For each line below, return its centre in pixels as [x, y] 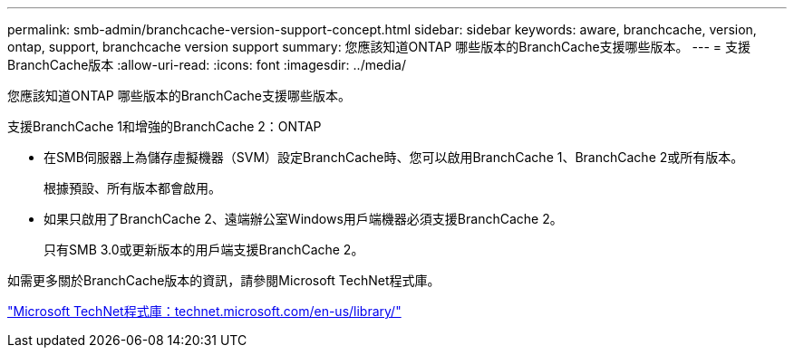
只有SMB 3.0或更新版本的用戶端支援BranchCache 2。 [204, 249]
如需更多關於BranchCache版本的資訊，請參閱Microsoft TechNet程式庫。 [224, 280]
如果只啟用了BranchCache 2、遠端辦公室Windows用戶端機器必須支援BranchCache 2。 [303, 219]
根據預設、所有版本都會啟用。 [132, 188]
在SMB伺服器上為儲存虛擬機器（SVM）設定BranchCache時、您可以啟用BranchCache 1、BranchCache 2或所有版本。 [394, 157]
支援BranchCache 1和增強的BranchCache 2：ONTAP [165, 126]
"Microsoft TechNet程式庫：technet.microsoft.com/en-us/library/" [204, 311]
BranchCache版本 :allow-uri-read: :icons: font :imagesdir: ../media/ [207, 65]
